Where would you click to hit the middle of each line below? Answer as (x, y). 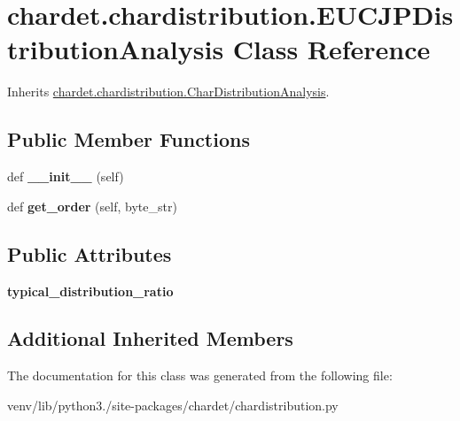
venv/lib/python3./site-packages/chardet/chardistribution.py (173, 405)
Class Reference (331, 49)
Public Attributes (90, 253)
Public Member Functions (129, 139)
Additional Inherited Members (150, 338)
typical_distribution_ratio (90, 291)
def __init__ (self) (66, 176)
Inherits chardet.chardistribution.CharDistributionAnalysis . (168, 92)
